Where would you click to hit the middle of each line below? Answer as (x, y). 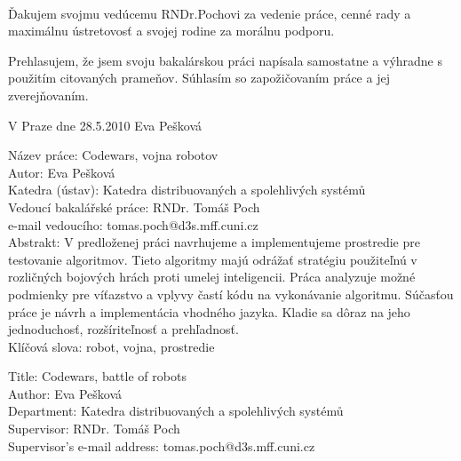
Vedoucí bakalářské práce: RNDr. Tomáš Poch (134, 207)
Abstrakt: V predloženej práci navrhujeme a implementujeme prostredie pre (214, 242)
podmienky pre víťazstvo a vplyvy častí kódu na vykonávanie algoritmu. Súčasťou (231, 294)
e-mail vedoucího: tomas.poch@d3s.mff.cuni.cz (133, 224)
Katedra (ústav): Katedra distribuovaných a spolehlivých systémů (187, 190)
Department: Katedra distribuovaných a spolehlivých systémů (176, 411)
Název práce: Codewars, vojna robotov (113, 155)
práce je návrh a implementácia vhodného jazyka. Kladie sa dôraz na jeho (209, 311)
